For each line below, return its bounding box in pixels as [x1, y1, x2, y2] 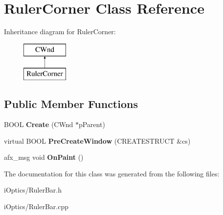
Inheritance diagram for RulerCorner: [4, 26, 116, 37]
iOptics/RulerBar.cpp [4, 201, 69, 212]
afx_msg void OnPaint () [4, 152, 84, 162]
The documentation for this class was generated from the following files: [4, 168, 220, 178]
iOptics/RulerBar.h [4, 185, 62, 195]
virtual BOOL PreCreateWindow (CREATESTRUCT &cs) [4, 135, 191, 146]
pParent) [78, 119, 105, 129]
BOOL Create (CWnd [4, 119, 73, 129]
